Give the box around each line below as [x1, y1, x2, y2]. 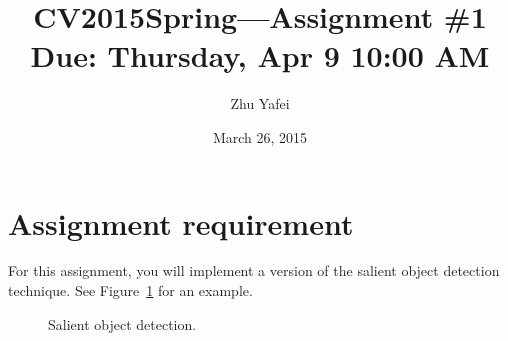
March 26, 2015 [212, 126, 308, 147]
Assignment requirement [8, 202, 354, 243]
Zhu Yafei [230, 93, 290, 114]
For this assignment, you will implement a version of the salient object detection [8, 260, 500, 281]
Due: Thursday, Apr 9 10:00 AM [30, 35, 490, 76]
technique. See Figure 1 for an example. [8, 280, 253, 301]
